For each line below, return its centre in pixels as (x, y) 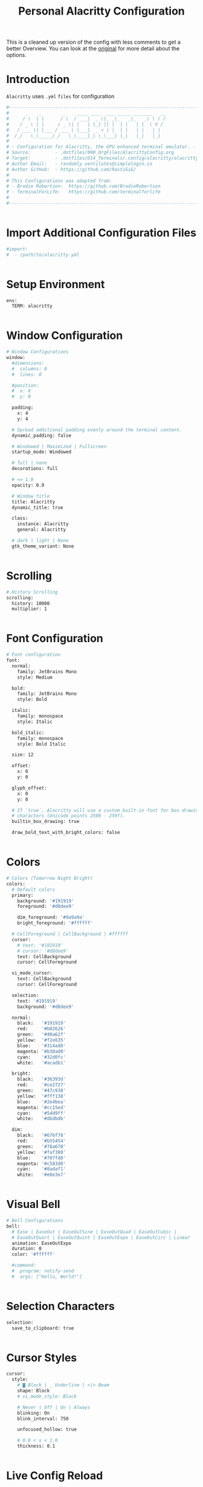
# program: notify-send (43, 1271)
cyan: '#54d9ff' (42, 1113)
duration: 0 (27, 1249)
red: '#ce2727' (42, 1085)
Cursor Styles (42, 1358)
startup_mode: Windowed (41, 452)
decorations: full (35, 469)
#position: (25, 385)
